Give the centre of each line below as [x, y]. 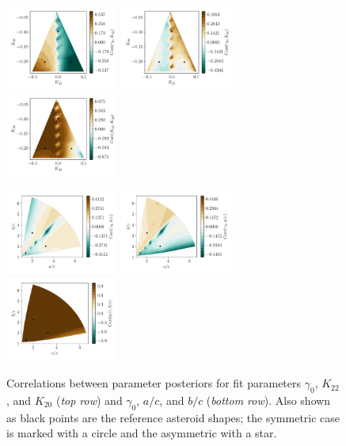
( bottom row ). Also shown [268, 400]
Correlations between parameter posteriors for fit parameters [154, 383]
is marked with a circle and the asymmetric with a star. [142, 433]
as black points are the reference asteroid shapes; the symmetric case [173, 417]
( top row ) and [89, 400]
